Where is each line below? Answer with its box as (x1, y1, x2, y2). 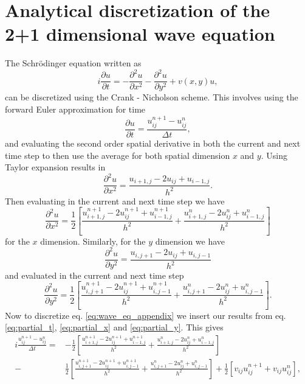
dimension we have (155, 234, 225, 247)
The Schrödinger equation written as (5, 57, 142, 69)
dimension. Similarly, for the (40, 234, 146, 247)
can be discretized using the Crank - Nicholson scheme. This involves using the (5, 91, 298, 103)
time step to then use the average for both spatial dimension (5, 148, 230, 161)
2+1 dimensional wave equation (5, 21, 275, 46)
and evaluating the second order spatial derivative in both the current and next (5, 136, 301, 149)
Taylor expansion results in (5, 161, 106, 173)
